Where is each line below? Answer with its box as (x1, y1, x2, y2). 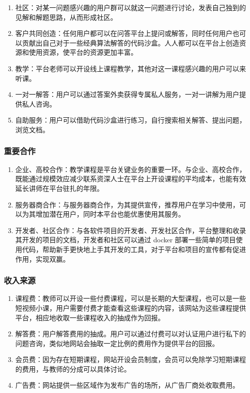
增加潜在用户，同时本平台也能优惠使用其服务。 (35, 209, 185, 219)
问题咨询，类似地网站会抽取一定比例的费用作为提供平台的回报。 (15, 338, 219, 348)
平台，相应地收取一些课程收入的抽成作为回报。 (15, 312, 165, 322)
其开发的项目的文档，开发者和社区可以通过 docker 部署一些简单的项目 (15, 235, 236, 245)
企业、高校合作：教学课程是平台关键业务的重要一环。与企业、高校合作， (15, 164, 246, 174)
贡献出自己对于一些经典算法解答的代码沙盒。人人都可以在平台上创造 (22, 37, 239, 47)
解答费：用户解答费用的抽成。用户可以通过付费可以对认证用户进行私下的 (15, 329, 246, 339)
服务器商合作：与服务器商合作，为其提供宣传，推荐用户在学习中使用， (15, 199, 239, 209)
